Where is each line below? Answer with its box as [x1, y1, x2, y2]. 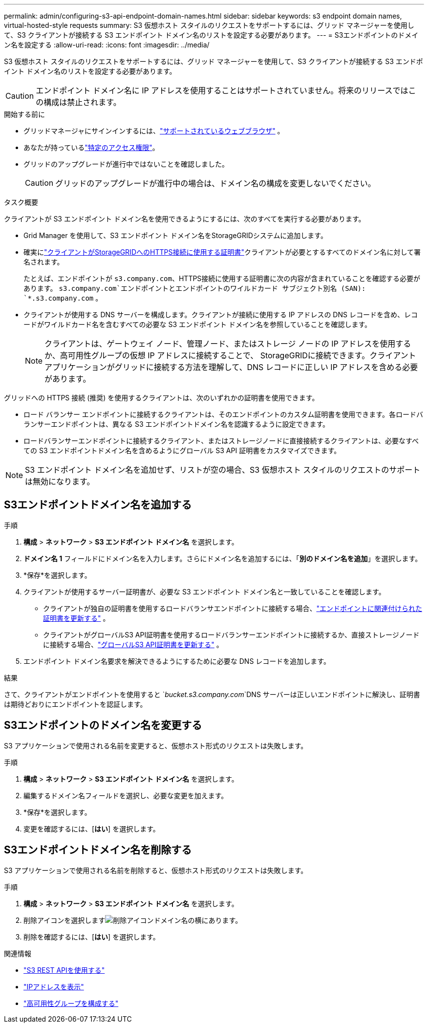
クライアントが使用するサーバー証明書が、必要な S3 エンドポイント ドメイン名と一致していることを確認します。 [23, 587, 385, 596]
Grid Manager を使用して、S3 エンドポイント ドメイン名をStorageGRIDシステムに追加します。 [23, 231, 327, 240]
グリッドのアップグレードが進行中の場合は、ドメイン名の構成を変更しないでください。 [55, 178, 376, 188]
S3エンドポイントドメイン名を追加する [4, 499, 192, 511]
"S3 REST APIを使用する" [23, 965, 105, 974]
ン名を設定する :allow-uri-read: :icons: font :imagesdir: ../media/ [4, 41, 210, 49]
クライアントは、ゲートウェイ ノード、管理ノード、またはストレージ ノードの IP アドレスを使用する [44, 339, 411, 349]
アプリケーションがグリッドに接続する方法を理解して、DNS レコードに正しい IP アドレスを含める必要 [44, 362, 418, 372]
